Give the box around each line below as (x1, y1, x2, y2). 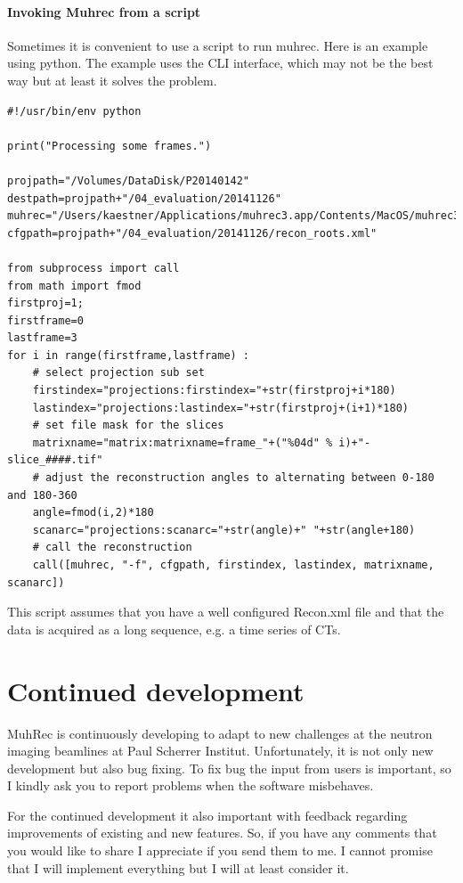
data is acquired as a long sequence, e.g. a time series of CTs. (7, 619, 341, 638)
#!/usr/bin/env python (7, 104, 142, 118)
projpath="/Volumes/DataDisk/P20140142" (7, 174, 250, 187)
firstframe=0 (7, 314, 84, 327)
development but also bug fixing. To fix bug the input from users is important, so (7, 758, 451, 777)
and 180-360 (7, 488, 77, 502)
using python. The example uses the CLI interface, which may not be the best (7, 53, 434, 72)
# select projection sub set (32, 366, 205, 380)
